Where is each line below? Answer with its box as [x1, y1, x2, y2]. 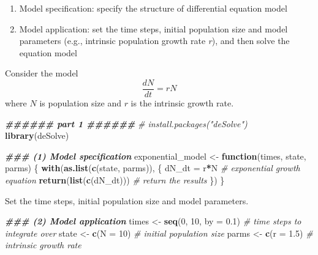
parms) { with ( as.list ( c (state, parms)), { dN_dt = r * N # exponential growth [5, 161, 300, 174]
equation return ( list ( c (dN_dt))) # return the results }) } [5, 174, 225, 186]
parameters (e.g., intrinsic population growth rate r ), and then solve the [19, 34, 290, 47]
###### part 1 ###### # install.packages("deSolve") [5, 117, 248, 130]
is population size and [39, 97, 121, 109]
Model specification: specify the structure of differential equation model [19, 2, 287, 14]
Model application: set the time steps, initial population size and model [19, 22, 288, 35]
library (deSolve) [5, 129, 69, 142]
